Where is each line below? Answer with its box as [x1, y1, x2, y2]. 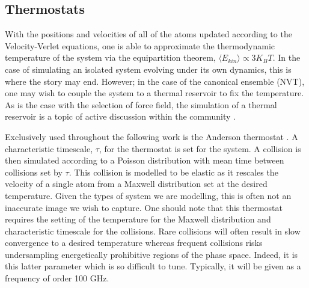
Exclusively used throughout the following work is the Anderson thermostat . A [5, 130, 298, 142]
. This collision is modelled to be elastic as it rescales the [69, 165, 278, 178]
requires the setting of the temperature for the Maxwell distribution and [5, 213, 271, 225]
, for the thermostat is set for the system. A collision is [99, 142, 301, 155]
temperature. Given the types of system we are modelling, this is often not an [5, 189, 292, 201]
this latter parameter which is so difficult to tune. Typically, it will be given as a [5, 260, 301, 272]
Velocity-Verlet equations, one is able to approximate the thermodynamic [5, 39, 275, 52]
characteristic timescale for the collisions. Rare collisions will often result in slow [5, 224, 301, 237]
